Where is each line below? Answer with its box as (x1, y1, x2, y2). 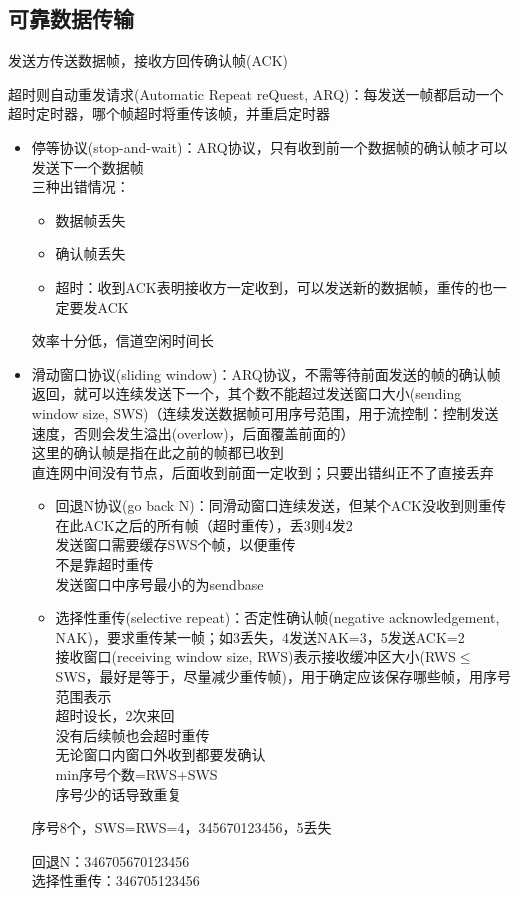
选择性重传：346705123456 (31, 870, 200, 891)
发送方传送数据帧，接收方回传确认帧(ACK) (8, 50, 288, 71)
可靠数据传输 (8, 3, 134, 34)
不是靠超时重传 (55, 554, 154, 575)
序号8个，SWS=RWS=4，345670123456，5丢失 (31, 817, 332, 838)
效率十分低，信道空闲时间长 (31, 330, 214, 351)
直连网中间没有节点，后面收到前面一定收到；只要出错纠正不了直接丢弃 (31, 461, 494, 482)
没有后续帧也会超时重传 (55, 724, 210, 745)
